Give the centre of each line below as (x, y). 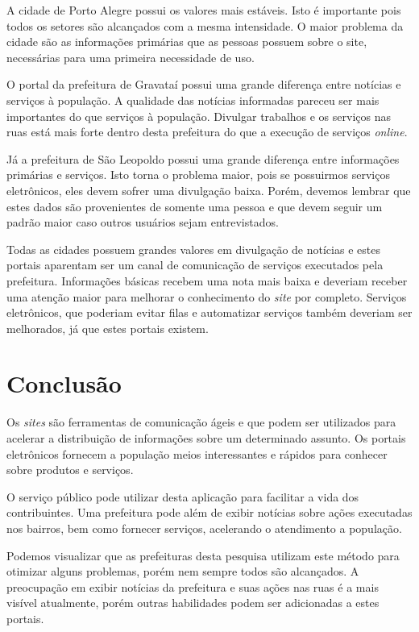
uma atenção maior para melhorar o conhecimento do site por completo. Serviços (207, 296)
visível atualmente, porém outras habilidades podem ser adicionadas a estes (193, 603)
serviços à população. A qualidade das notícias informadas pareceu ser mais (193, 100)
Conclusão (64, 383)
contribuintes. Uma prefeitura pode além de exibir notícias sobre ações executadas (209, 512)
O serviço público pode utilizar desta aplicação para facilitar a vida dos (183, 496)
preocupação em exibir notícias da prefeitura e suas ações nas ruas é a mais (193, 586)
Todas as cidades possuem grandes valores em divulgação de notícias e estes (193, 249)
